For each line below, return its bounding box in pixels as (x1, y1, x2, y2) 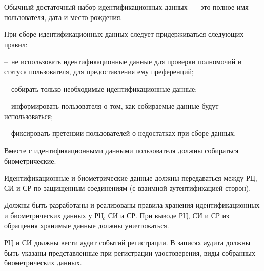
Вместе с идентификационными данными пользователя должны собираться (4, 145, 239, 156)
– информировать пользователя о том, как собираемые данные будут (4, 101, 219, 111)
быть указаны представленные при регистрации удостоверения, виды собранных (4, 247, 255, 258)
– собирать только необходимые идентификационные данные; (4, 83, 197, 94)
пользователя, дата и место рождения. (4, 11, 123, 22)
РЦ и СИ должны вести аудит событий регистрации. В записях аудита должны (4, 237, 251, 248)
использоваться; (4, 110, 53, 121)
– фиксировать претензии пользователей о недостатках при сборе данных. (4, 128, 236, 139)
